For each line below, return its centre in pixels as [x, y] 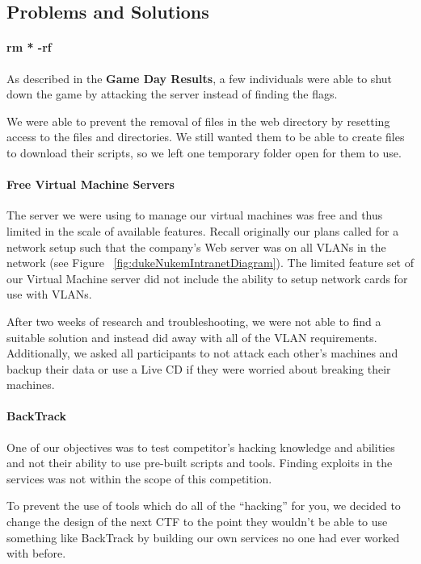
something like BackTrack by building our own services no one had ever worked [203, 537]
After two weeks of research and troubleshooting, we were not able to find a [194, 321]
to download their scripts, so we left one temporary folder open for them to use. [204, 152]
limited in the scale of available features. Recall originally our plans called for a [203, 230]
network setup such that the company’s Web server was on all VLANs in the [196, 246]
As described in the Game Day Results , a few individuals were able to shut [199, 78]
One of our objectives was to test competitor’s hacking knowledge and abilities [201, 447]
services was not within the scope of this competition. [139, 478]
